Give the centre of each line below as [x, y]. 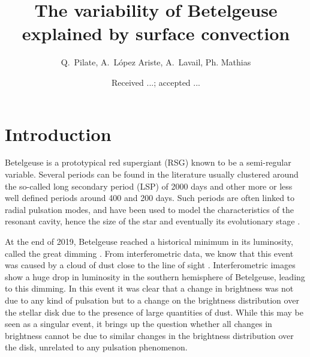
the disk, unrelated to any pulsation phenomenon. [96, 347]
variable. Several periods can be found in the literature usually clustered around [152, 174]
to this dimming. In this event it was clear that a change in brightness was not [149, 288]
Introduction [58, 133]
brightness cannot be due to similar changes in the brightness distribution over [149, 335]
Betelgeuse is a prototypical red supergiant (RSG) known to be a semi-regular [148, 162]
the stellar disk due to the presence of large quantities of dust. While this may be [154, 312]
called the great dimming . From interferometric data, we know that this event [149, 253]
